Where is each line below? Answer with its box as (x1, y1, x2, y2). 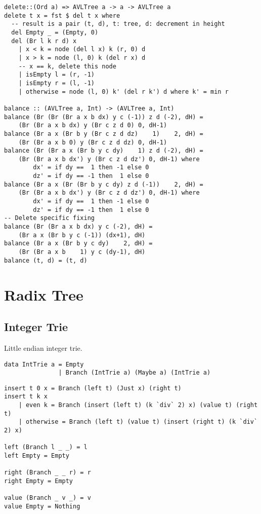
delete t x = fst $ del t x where (4, 12, 120, 19)
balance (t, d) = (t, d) (4, 256, 88, 264)
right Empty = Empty (4, 478, 73, 485)
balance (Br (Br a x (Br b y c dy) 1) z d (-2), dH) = (4, 147, 203, 155)
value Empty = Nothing (4, 503, 80, 510)
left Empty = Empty (4, 452, 69, 460)
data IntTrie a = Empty (4, 360, 84, 368)
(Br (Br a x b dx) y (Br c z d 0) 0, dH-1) (18, 122, 167, 129)
